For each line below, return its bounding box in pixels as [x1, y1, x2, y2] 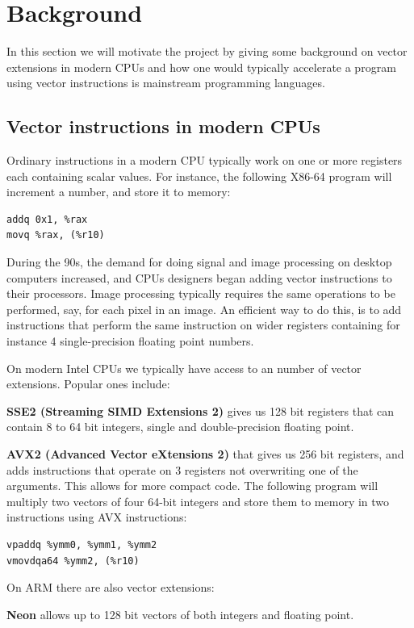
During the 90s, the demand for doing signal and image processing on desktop [6, 253, 392, 270]
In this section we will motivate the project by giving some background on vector [6, 43, 408, 60]
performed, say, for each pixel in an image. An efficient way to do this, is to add [6, 300, 402, 317]
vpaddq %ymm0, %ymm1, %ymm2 [6, 538, 157, 551]
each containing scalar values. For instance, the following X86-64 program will [6, 167, 392, 184]
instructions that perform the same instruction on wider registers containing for [6, 316, 400, 333]
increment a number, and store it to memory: [6, 183, 231, 200]
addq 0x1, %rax [6, 213, 88, 225]
